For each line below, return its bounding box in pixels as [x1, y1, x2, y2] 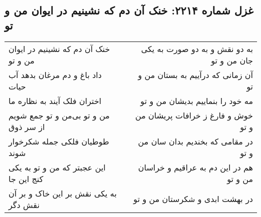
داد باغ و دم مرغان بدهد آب [9, 68, 102, 80]
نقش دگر [9, 198, 40, 210]
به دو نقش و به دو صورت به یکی [141, 42, 253, 54]
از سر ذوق [9, 120, 45, 132]
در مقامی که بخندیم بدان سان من [138, 135, 253, 147]
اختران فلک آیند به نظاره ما [9, 94, 102, 106]
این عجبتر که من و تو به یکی [9, 161, 106, 173]
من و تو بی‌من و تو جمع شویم [9, 109, 110, 121]
